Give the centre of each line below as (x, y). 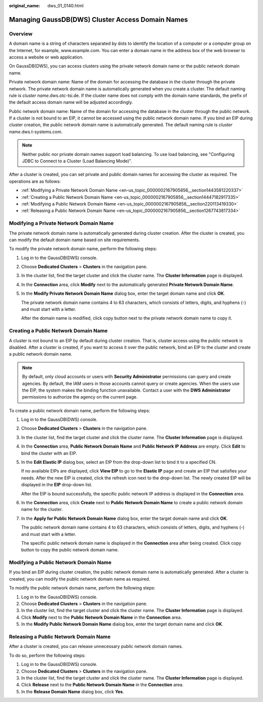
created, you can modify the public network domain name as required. (80, 579)
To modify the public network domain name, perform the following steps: (82, 588)
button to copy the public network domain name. (70, 550)
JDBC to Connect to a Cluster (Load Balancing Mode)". (77, 161)
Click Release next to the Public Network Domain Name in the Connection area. (102, 685)
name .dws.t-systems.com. (36, 132)
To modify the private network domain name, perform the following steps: (83, 249)
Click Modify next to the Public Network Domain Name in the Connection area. (102, 617)
